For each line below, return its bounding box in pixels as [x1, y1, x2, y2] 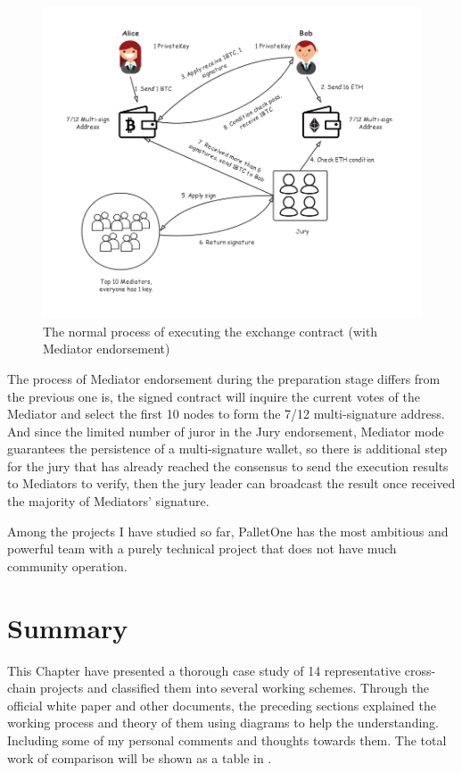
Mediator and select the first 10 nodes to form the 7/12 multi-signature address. [7, 404, 445, 423]
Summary [7, 609, 128, 645]
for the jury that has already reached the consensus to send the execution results [7, 456, 449, 475]
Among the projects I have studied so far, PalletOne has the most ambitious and [7, 521, 449, 540]
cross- [404, 661, 436, 679]
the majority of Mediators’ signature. [7, 492, 210, 511]
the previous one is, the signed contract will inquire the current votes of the [7, 386, 420, 405]
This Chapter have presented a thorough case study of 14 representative [7, 661, 401, 679]
